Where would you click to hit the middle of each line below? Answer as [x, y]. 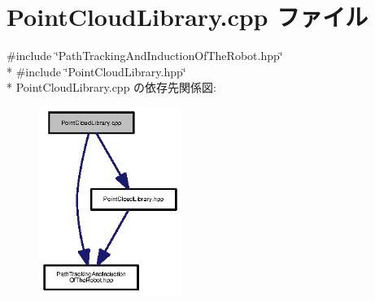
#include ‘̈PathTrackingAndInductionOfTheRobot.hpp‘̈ [145, 56]
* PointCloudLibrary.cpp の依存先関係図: [111, 87]
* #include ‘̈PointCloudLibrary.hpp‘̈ [96, 71]
